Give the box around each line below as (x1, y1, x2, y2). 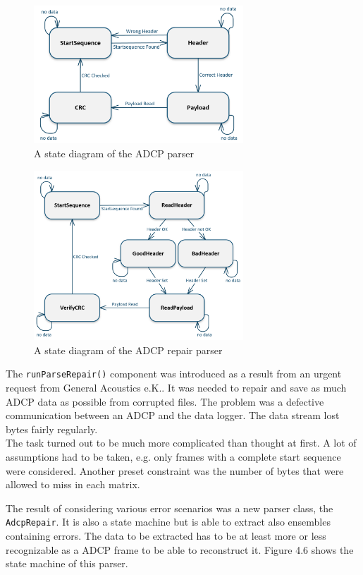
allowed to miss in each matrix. (6, 477, 140, 492)
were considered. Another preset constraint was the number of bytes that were (6, 463, 344, 478)
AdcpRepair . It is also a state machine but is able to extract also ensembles (6, 514, 331, 529)
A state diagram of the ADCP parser (34, 145, 194, 160)
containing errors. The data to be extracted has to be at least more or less (6, 528, 326, 543)
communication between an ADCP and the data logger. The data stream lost (6, 408, 340, 423)
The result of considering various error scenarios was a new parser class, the (6, 500, 333, 515)
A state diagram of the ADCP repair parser (34, 342, 223, 357)
